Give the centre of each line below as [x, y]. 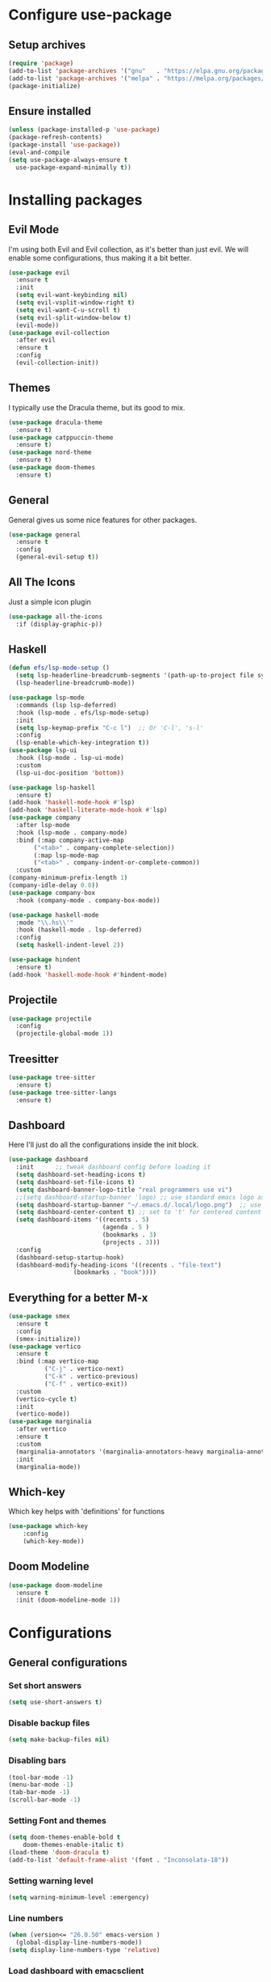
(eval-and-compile [39, 152]
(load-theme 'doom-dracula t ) [59, 1853]
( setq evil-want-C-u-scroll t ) [68, 310]
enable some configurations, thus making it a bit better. [100, 257]
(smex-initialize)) [48, 1339]
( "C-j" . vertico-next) [84, 1369]
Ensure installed [50, 111]
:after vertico [41, 1429]
